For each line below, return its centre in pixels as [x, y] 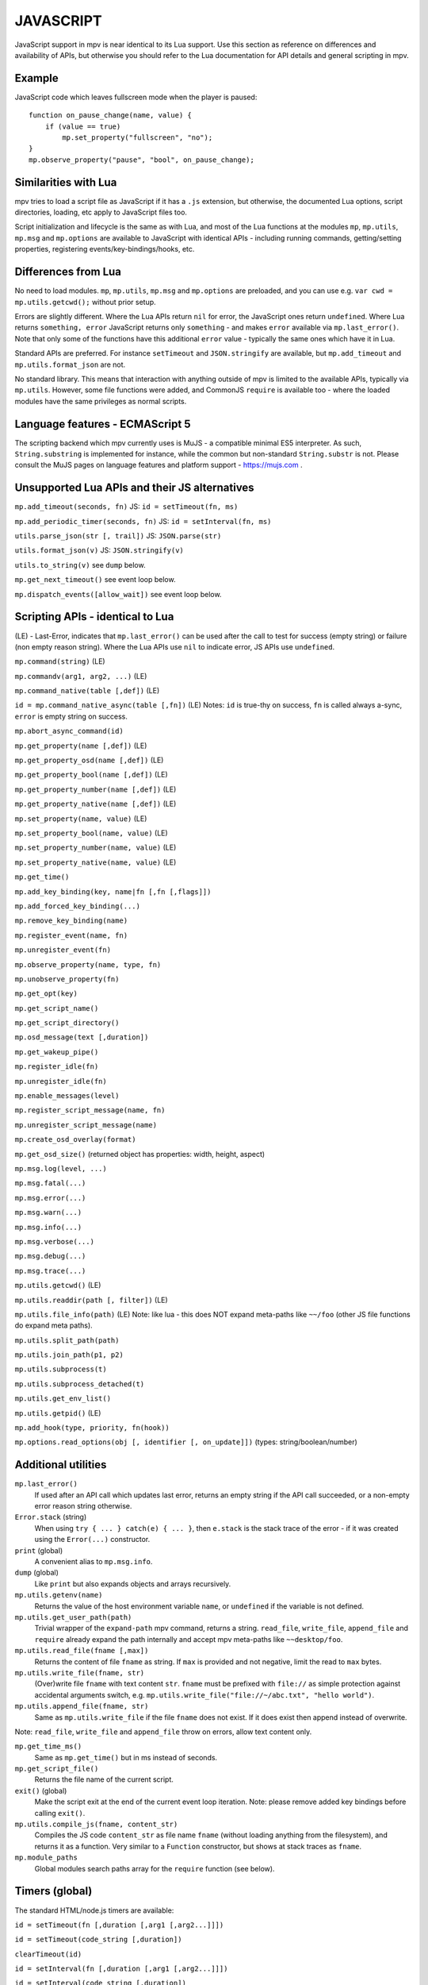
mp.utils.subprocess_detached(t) [80, 1384]
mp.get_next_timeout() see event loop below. [95, 580]
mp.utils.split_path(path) [67, 1340]
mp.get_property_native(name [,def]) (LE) [96, 804]
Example [36, 78]
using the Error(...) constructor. [92, 1540]
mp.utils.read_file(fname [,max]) [82, 1651]
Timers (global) [53, 1891]
